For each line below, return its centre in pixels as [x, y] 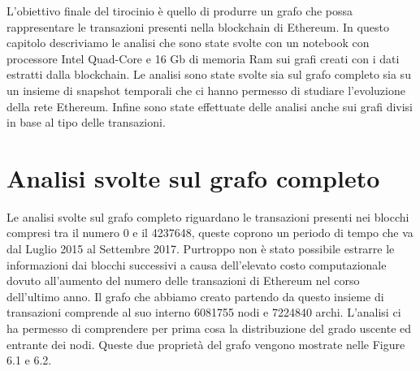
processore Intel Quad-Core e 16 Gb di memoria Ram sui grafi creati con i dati [203, 58]
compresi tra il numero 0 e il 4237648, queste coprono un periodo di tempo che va [210, 233]
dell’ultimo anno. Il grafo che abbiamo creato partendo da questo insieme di [195, 296]
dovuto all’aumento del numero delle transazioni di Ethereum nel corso [183, 280]
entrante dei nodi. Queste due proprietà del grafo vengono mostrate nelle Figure [206, 344]
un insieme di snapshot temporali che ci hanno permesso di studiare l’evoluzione [206, 90]
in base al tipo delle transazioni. [86, 122]
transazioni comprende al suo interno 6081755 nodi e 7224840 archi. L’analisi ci [204, 312]
